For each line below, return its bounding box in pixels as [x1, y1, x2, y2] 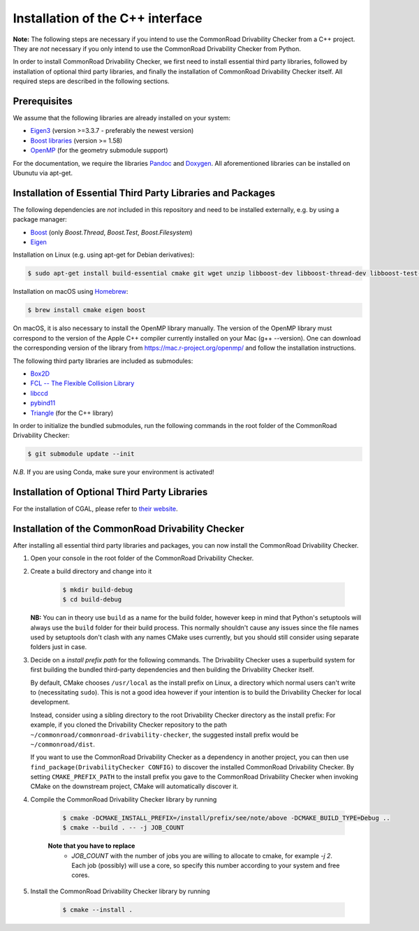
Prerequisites [13, 95, 73, 107]
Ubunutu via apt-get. [13, 169, 73, 177]
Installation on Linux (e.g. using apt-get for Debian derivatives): [13, 250, 195, 259]
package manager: [13, 215, 68, 224]
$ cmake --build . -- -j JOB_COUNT [62, 824, 184, 832]
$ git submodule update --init [27, 450, 135, 458]
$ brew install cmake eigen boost [27, 306, 146, 314]
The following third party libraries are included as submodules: [13, 357, 193, 365]
